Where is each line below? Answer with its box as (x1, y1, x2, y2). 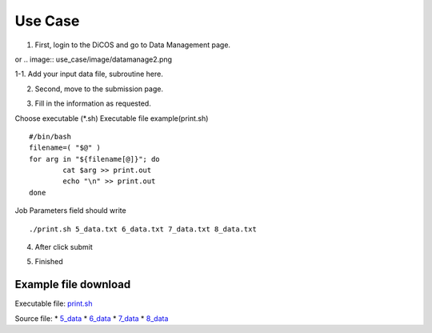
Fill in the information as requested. (34, 98, 151, 108)
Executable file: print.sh (14, 299, 93, 308)
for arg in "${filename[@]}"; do (29, 154, 160, 163)
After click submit (34, 243, 94, 252)
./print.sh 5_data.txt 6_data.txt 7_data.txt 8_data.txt (29, 224, 258, 234)
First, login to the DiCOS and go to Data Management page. (34, 40, 231, 50)
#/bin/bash (29, 132, 72, 141)
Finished (34, 257, 63, 267)
